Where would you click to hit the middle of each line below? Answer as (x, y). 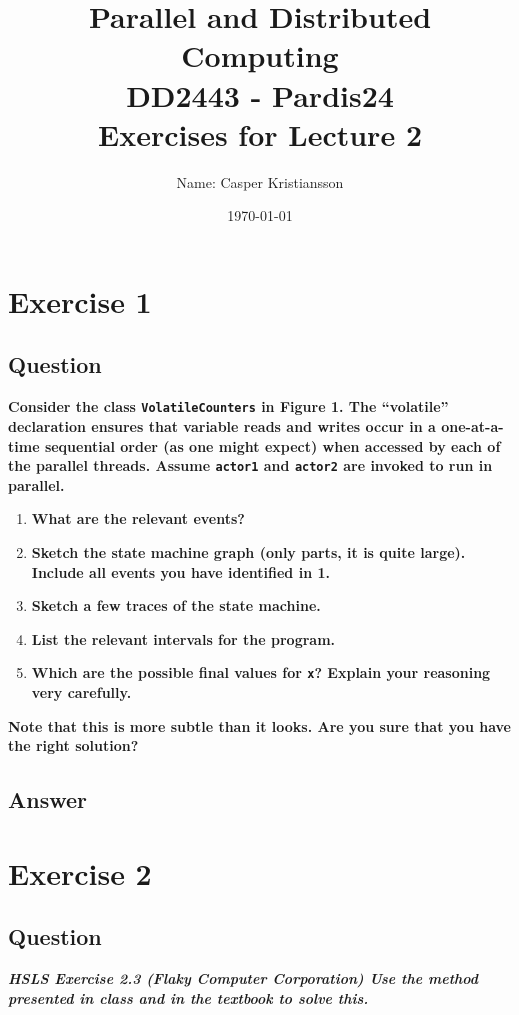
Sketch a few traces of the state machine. (176, 605)
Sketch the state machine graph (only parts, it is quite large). (248, 551)
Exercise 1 (80, 300)
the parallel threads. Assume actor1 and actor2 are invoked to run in (250, 465)
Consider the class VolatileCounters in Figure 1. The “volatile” (228, 406)
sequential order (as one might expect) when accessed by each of (272, 445)
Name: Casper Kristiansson (260, 181)
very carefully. (81, 691)
